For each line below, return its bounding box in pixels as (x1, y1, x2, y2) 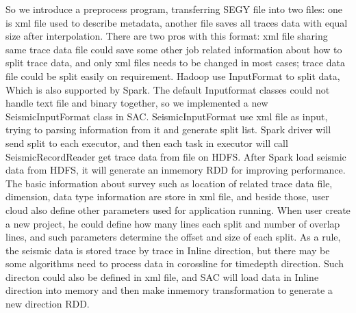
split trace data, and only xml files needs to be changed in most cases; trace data (5, 55, 345, 70)
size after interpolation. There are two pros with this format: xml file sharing (5, 29, 328, 43)
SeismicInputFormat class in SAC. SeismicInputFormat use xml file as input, (5, 109, 328, 123)
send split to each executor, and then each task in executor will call (5, 135, 288, 150)
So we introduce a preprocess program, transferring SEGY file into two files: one (5, 2, 343, 16)
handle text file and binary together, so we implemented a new (5, 96, 268, 110)
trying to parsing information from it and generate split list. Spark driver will (5, 122, 331, 137)
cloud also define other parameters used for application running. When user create (5, 202, 351, 217)
